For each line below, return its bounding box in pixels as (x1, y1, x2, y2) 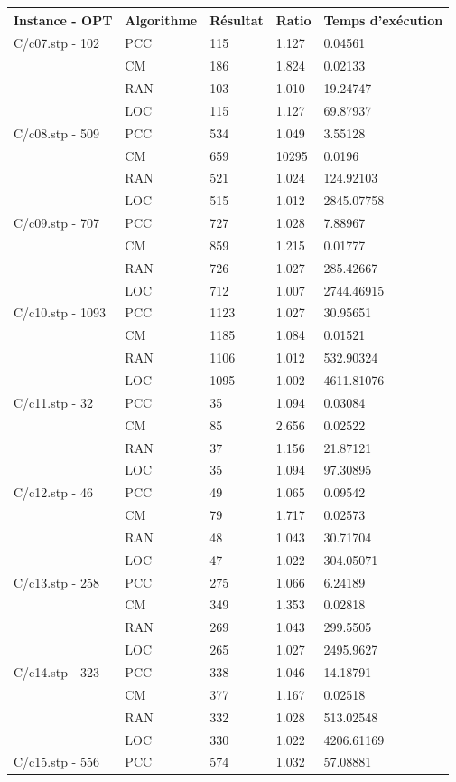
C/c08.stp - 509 (14, 123, 99, 142)
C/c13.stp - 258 (14, 572, 99, 591)
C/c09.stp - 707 (14, 213, 99, 232)
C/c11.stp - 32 (14, 392, 93, 411)
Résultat (209, 10, 264, 29)
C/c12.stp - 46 (14, 483, 93, 502)
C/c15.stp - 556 (14, 752, 99, 771)
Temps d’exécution (323, 10, 443, 29)
